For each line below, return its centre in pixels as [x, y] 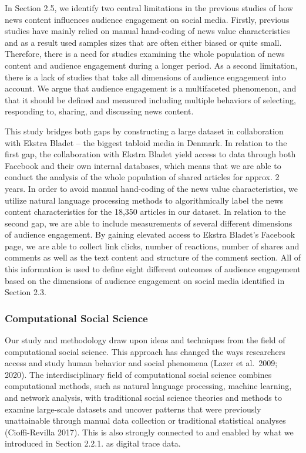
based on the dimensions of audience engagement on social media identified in [145, 280]
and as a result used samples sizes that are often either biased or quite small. [143, 42]
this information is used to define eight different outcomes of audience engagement [153, 269]
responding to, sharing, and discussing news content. [99, 111]
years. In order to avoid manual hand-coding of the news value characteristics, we [152, 188]
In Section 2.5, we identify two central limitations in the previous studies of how [149, 8]
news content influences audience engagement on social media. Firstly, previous [147, 19]
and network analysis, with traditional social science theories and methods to [143, 398]
